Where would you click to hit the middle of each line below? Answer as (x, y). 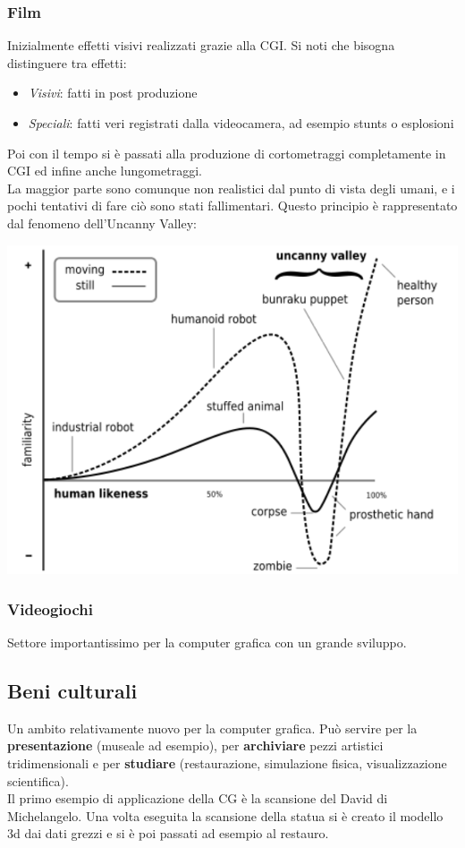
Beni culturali (72, 690)
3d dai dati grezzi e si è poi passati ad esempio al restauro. (168, 833)
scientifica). (38, 780)
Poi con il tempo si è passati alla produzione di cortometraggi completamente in (227, 153)
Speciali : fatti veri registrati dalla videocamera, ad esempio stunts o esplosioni (241, 123)
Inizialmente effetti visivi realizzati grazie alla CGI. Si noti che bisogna (201, 45)
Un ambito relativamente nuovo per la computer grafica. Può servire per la (212, 728)
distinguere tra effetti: (67, 62)
